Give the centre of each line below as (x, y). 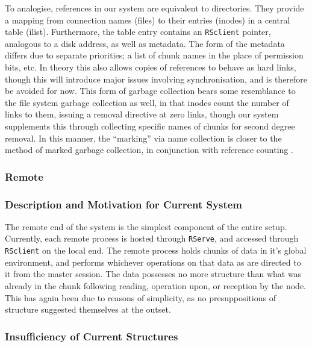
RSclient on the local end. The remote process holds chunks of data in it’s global (156, 250)
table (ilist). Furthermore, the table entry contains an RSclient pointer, (138, 32)
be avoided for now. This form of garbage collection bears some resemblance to (150, 91)
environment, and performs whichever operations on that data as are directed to (153, 262)
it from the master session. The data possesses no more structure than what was (153, 274)
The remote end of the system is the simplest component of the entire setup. (146, 226)
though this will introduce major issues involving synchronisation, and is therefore (156, 79)
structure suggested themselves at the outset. (88, 309)
